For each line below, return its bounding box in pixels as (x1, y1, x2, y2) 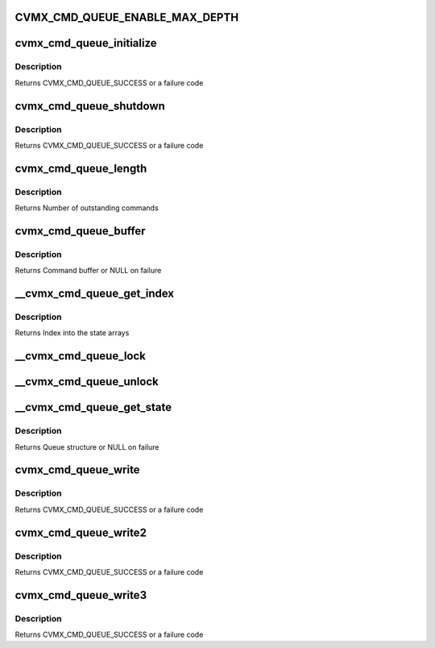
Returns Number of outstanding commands (14, 203, 159, 213)
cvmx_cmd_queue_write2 (14, 525, 147, 539)
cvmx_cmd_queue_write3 (14, 588, 147, 602)
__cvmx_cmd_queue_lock (14, 349, 147, 363)
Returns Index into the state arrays (14, 328, 130, 338)
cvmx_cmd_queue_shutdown (14, 99, 165, 113)
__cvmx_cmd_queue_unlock (14, 375, 159, 388)
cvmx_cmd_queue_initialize (14, 36, 157, 50)
